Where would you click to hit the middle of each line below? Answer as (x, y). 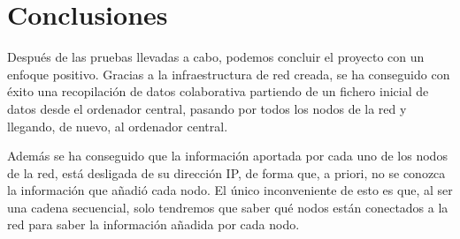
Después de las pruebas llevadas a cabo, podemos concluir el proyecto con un (216, 57)
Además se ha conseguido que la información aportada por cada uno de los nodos (227, 156)
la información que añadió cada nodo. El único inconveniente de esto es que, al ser (230, 190)
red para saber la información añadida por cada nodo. (153, 224)
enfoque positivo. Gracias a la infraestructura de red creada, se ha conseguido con (229, 74)
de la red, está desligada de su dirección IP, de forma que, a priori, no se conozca (226, 172)
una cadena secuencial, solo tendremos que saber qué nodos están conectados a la (228, 207)
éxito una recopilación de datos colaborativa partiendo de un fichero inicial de (218, 91)
